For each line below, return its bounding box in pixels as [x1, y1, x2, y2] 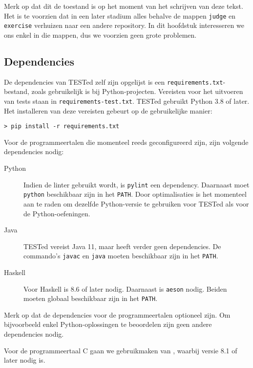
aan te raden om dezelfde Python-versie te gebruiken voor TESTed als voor [23, 198, 249, 208]
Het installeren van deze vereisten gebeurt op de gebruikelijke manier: [4, 105, 212, 115]
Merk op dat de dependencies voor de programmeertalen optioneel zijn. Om [4, 309, 231, 320]
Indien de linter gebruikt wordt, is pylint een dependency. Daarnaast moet [23, 179, 250, 189]
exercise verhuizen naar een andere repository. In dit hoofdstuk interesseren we [4, 20, 244, 30]
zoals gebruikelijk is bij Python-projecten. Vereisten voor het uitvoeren [31, 86, 243, 96]
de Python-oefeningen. [23, 208, 90, 218]
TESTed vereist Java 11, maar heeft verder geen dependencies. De [23, 241, 221, 251]
